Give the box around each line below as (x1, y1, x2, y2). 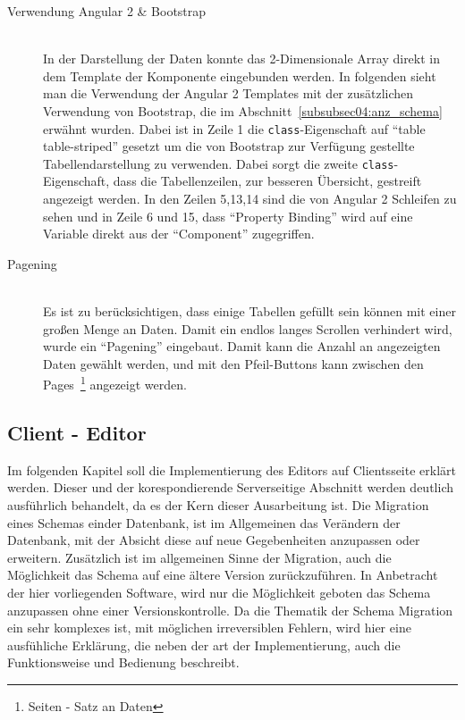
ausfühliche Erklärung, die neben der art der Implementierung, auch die (7, 635, 401, 654)
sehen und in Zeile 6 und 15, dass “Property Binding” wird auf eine (43, 206, 413, 225)
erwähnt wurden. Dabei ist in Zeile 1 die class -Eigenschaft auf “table (43, 119, 426, 138)
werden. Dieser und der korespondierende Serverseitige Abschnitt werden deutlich (7, 478, 453, 497)
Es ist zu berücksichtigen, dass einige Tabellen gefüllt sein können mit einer (43, 302, 456, 321)
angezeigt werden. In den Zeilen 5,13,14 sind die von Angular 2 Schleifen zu (43, 189, 457, 208)
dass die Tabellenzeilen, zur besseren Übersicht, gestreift (113, 172, 422, 190)
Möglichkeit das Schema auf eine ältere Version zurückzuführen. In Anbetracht (7, 565, 438, 584)
